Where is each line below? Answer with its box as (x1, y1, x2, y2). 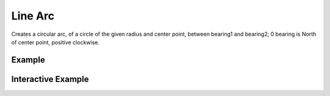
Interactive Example (11, 74, 89, 84)
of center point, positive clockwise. (11, 38, 100, 46)
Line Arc (11, 9, 55, 22)
